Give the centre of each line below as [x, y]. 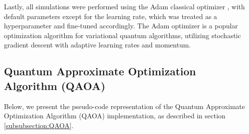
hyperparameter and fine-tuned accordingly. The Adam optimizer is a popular [121, 26]
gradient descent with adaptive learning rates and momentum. [97, 45]
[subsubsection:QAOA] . [39, 125]
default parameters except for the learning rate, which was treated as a [111, 16]
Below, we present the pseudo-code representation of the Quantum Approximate [124, 106]
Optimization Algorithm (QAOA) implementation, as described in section [115, 116]
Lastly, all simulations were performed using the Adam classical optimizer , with [124, 6]
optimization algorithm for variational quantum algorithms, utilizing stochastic [123, 35]
